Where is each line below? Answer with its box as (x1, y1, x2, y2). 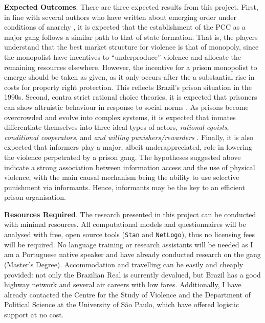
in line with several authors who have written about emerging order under (4, 11, 236, 22)
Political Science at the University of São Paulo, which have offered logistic (4, 299, 239, 310)
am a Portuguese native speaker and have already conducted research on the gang (4, 249, 261, 260)
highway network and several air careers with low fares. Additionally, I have (4, 279, 241, 290)
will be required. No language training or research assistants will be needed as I (4, 239, 253, 249)
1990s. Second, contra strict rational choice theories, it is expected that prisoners (4, 91, 257, 102)
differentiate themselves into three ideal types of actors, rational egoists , (4, 122, 229, 132)
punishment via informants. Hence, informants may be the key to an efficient (4, 181, 245, 192)
